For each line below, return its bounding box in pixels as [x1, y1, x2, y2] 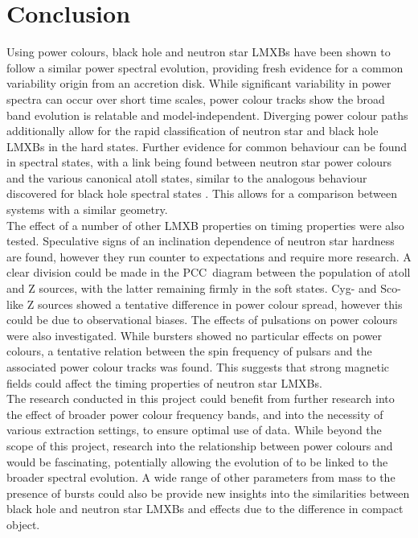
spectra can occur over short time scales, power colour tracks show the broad [6, 90, 385, 107]
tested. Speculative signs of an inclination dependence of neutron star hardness [6, 232, 395, 249]
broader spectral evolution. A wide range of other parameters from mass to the [6, 469, 395, 486]
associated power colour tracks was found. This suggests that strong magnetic [6, 359, 390, 375]
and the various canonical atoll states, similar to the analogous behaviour [6, 169, 367, 186]
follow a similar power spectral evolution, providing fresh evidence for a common [6, 59, 404, 76]
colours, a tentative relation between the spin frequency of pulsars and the [6, 343, 372, 359]
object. [6, 515, 40, 532]
